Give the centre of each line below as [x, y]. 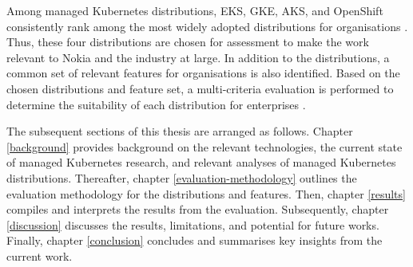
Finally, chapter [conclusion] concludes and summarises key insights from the [195, 240]
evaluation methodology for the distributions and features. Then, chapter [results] [206, 193]
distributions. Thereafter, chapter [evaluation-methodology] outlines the [182, 177]
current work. [40, 255]
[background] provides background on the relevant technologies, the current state [205, 146]
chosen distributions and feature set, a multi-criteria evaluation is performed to [200, 88]
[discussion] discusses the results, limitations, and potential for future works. [193, 224]
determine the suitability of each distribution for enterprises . [156, 104]
